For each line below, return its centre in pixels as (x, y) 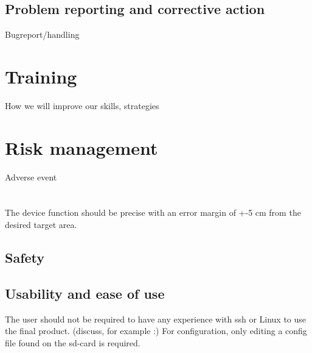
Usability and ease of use (85, 293)
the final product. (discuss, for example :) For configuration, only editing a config (156, 331)
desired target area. (41, 225)
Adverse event (31, 176)
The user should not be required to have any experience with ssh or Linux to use (156, 319)
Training (41, 76)
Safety (25, 257)
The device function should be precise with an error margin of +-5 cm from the (153, 212)
